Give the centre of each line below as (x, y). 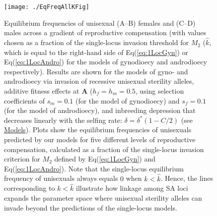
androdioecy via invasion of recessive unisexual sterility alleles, (99, 81)
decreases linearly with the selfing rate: (63, 120)
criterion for (22, 159)
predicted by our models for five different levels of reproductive (100, 139)
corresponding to (30, 188)
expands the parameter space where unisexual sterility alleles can (103, 198)
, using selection (160, 91)
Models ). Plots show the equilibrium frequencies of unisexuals (98, 130)
